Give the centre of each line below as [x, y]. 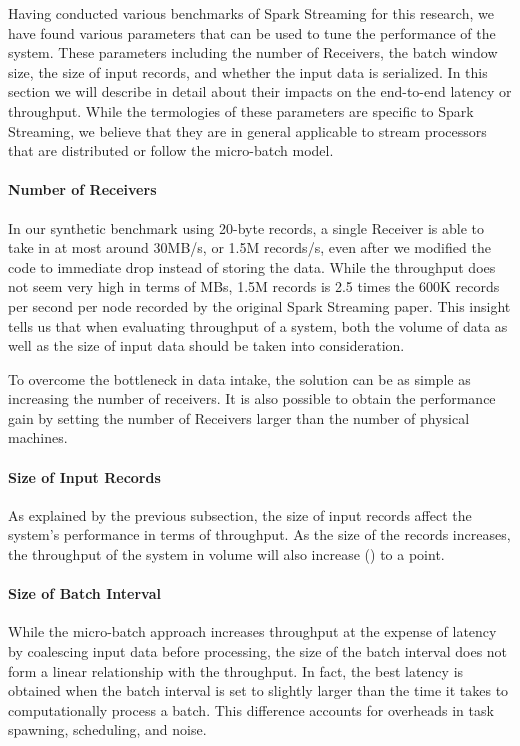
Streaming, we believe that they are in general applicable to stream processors [247, 130]
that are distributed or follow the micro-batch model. [171, 150]
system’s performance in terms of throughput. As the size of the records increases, [259, 534]
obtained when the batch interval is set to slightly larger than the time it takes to [258, 690]
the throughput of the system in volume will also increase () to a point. [226, 554]
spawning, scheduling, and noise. [107, 729]
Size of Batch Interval [84, 593]
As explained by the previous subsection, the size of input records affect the [240, 514]
